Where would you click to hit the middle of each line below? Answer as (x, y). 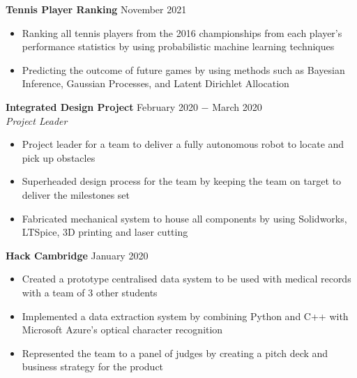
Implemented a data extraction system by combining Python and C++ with (185, 316)
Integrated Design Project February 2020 (102, 106)
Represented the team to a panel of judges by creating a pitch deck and (175, 353)
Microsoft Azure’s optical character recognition (122, 330)
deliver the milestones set (76, 194)
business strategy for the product (93, 366)
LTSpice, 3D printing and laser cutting (105, 232)
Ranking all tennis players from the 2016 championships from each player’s (182, 32)
